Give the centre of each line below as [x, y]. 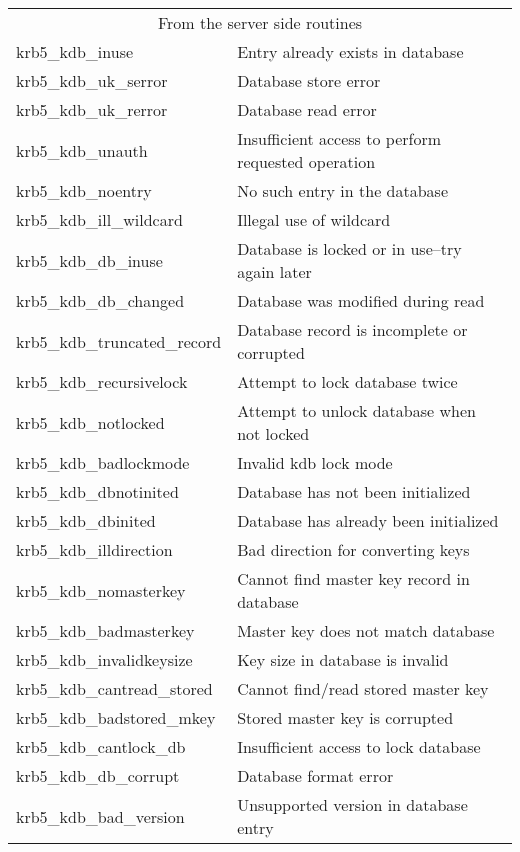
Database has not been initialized [354, 491]
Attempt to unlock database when [356, 410]
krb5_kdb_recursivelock [102, 381]
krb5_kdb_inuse [75, 51]
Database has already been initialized [368, 520]
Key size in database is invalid [343, 659]
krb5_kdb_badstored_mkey [116, 717]
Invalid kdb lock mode [315, 462]
